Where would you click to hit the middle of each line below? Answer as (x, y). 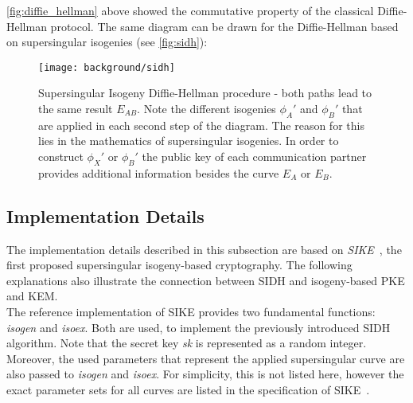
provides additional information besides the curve (159, 172)
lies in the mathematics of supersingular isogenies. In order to (189, 141)
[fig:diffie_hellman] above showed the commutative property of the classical (190, 10)
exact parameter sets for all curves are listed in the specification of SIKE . (188, 389)
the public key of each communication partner (254, 157)
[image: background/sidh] (107, 67)
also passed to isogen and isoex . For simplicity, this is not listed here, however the (205, 374)
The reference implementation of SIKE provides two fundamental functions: (191, 311)
